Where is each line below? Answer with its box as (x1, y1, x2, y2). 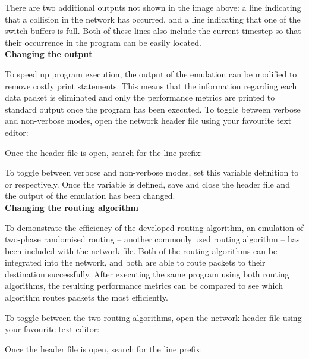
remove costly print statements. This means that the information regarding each (5, 79, 297, 92)
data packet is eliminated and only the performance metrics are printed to (5, 91, 275, 104)
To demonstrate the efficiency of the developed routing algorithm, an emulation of (5, 221, 304, 233)
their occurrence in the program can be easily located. (5, 36, 201, 48)
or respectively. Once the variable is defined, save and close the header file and (5, 177, 290, 190)
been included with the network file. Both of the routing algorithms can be (5, 244, 278, 257)
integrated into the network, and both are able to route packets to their (5, 256, 266, 269)
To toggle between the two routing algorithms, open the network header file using (5, 311, 302, 323)
